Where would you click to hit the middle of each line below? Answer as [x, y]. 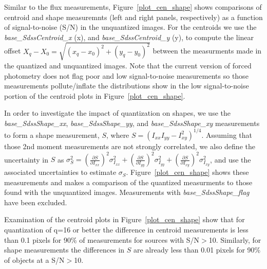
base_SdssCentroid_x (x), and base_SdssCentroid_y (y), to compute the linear [129, 37]
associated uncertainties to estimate [60, 172]
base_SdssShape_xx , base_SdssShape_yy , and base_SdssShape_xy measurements [132, 123]
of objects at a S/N [34, 259]
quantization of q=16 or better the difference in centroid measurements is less [126, 230]
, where [118, 134]
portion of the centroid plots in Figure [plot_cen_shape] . [95, 95]
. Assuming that [227, 134]
